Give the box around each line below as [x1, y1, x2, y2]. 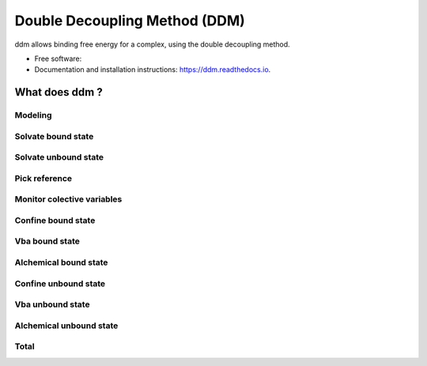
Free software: [34, 54, 82, 63]
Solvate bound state [14, 130, 94, 141]
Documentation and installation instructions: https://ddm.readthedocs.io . [34, 65, 271, 74]
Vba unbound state [14, 299, 90, 310]
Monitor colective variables [14, 194, 123, 205]
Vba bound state [14, 236, 81, 247]
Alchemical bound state [14, 257, 108, 268]
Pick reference [14, 172, 73, 183]
